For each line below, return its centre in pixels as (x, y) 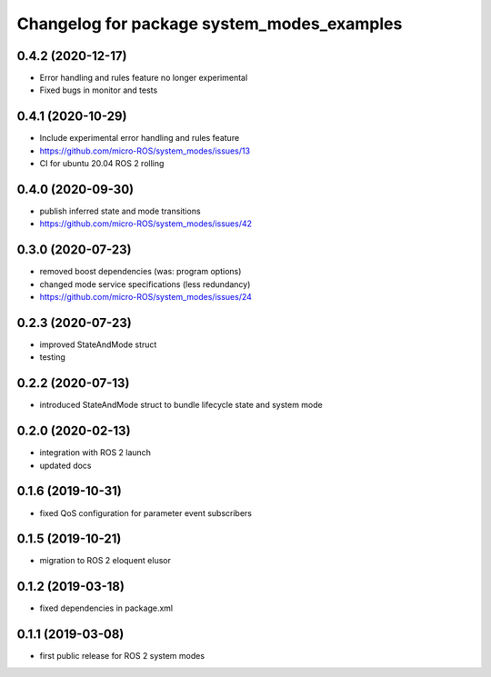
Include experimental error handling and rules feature (140, 138)
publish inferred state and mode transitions (120, 211)
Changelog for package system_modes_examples (210, 24)
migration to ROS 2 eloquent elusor (105, 561)
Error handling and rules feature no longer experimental (144, 78)
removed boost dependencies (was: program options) (140, 272)
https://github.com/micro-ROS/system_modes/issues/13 (145, 151)
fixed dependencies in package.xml (106, 608)
